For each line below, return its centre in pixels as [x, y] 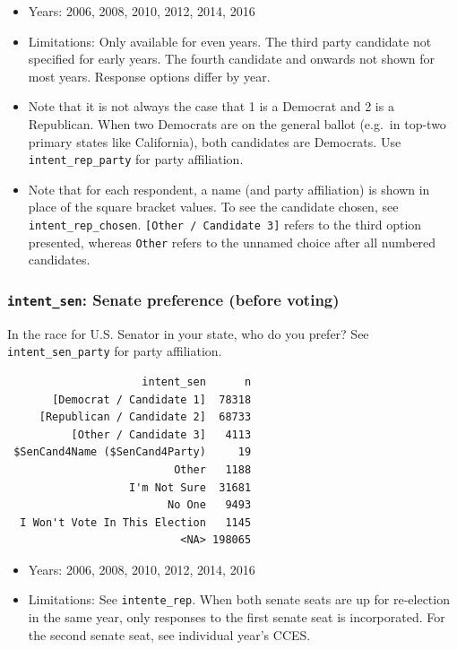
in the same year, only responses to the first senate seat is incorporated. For [237, 617]
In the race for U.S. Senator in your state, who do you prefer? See [188, 333]
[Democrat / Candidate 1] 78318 [152, 399]
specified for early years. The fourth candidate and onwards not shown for [232, 59]
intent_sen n [197, 381]
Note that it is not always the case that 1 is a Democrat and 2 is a [211, 106]
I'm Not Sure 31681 [190, 487]
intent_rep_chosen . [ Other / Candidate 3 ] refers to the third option [225, 224]
